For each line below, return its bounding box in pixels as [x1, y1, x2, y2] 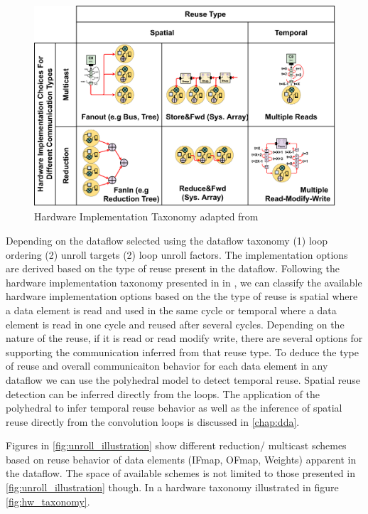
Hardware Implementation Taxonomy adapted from [34, 209, 259, 224]
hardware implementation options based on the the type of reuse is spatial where [6, 289, 358, 304]
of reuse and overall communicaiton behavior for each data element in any [6, 358, 328, 373]
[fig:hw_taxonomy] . [6, 493, 90, 508]
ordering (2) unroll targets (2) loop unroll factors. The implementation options [6, 247, 348, 262]
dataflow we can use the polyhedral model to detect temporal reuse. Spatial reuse [6, 372, 360, 387]
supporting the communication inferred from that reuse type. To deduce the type [6, 344, 359, 359]
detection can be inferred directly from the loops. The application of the [6, 386, 320, 401]
